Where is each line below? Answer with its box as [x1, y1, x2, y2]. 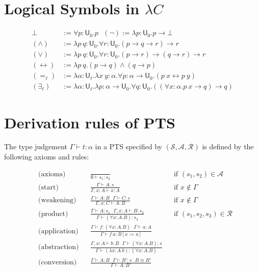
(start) [38, 183, 59, 191]
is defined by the [202, 141, 254, 152]
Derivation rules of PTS [4, 112, 175, 132]
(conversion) [38, 259, 77, 266]
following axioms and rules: [4, 151, 89, 162]
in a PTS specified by [95, 141, 162, 152]
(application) [38, 227, 79, 235]
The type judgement [4, 141, 68, 152]
